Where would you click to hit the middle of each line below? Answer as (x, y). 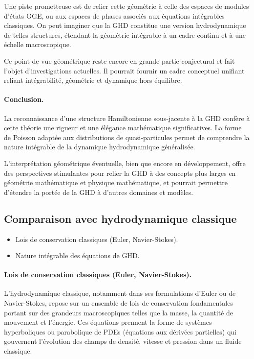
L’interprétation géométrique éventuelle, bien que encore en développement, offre (125, 163)
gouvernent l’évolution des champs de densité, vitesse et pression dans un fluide (123, 341)
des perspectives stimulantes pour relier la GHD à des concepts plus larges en (120, 173)
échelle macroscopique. (38, 44)
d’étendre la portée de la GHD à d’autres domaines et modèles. (99, 192)
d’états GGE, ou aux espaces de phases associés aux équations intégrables (114, 15)
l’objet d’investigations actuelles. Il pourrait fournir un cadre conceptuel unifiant (124, 70)
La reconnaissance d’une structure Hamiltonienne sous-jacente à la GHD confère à (127, 118)
